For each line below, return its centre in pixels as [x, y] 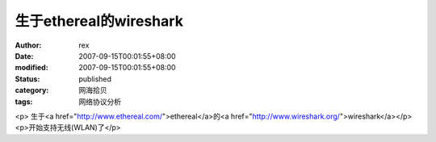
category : [32, 90]
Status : [27, 79]
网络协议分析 [100, 102]
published [95, 79]
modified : [31, 68]
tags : [24, 102]
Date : [24, 56]
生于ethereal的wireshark [99, 21]
